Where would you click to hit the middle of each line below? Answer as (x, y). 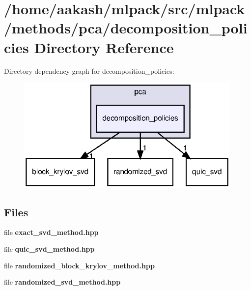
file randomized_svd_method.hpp (62, 282)
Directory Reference (104, 47)
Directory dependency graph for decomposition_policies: (89, 71)
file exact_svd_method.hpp (51, 232)
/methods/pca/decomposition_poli (126, 28)
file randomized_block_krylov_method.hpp (79, 265)
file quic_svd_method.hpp (49, 248)
